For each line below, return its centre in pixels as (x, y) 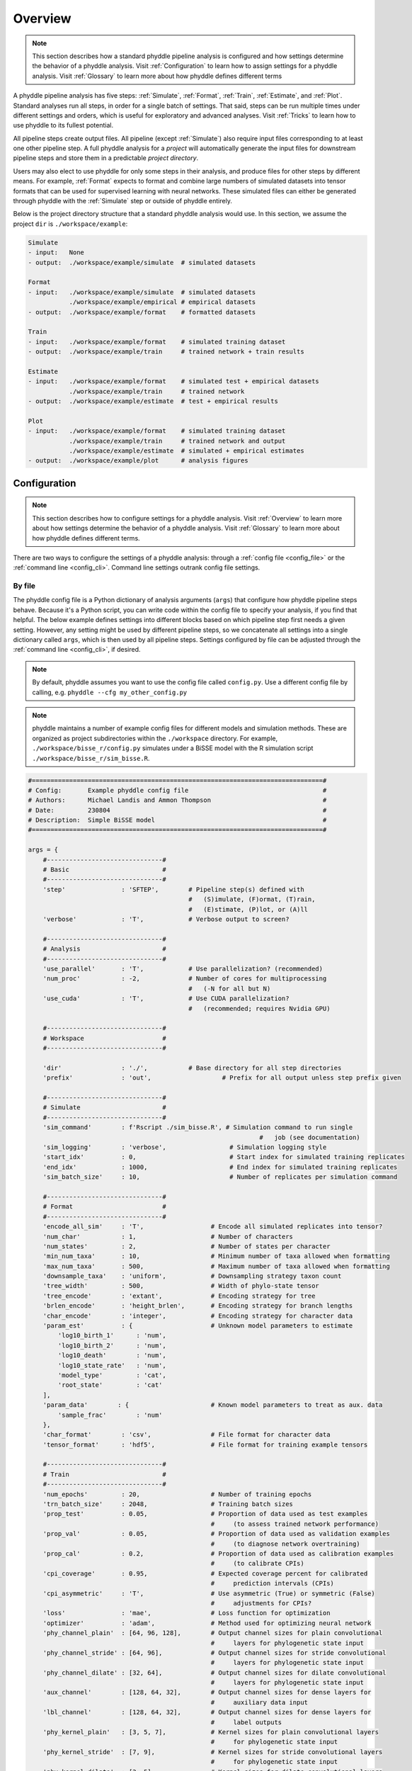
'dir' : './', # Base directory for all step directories (192, 1068)
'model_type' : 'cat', (112, 1375)
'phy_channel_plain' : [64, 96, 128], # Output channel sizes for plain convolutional (213, 1633)
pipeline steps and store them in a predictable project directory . (106, 158)
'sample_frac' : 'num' (110, 1415)
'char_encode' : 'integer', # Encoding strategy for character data (198, 1315)
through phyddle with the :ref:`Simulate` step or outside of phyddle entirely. (123, 201)
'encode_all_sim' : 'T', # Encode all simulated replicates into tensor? (213, 1227)
